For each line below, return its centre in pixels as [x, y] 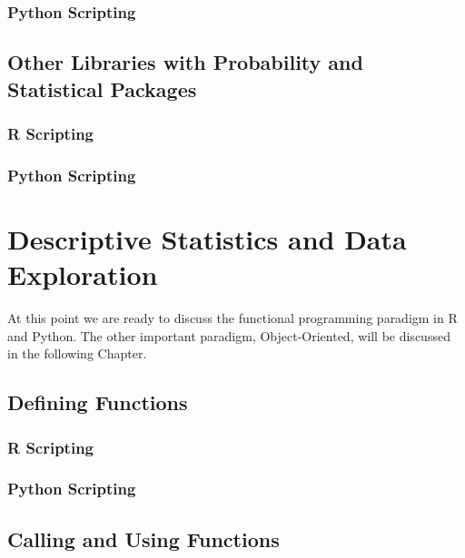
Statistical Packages [102, 88]
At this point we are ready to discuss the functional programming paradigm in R [232, 318]
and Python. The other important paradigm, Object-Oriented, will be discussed [229, 335]
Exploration [83, 274]
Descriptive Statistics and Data [207, 238]
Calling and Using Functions [143, 538]
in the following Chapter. [77, 353]
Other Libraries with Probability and [185, 62]
